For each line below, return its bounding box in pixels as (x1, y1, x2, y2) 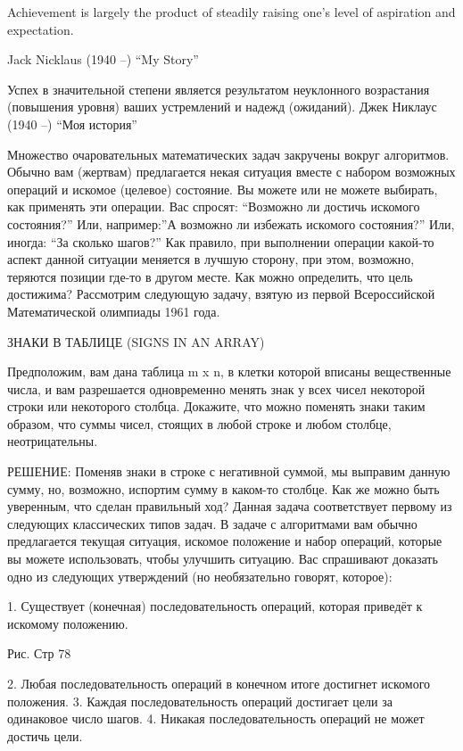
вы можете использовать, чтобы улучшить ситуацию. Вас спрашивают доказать (7, 549, 438, 568)
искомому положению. (7, 614, 128, 632)
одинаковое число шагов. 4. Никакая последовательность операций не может (7, 709, 425, 728)
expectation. (7, 20, 74, 38)
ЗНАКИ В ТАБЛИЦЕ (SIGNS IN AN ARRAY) (7, 332, 265, 351)
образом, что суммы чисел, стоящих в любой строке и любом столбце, (7, 414, 392, 433)
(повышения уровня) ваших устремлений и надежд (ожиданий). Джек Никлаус (7, 97, 437, 116)
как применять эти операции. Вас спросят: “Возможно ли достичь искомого (7, 197, 420, 216)
